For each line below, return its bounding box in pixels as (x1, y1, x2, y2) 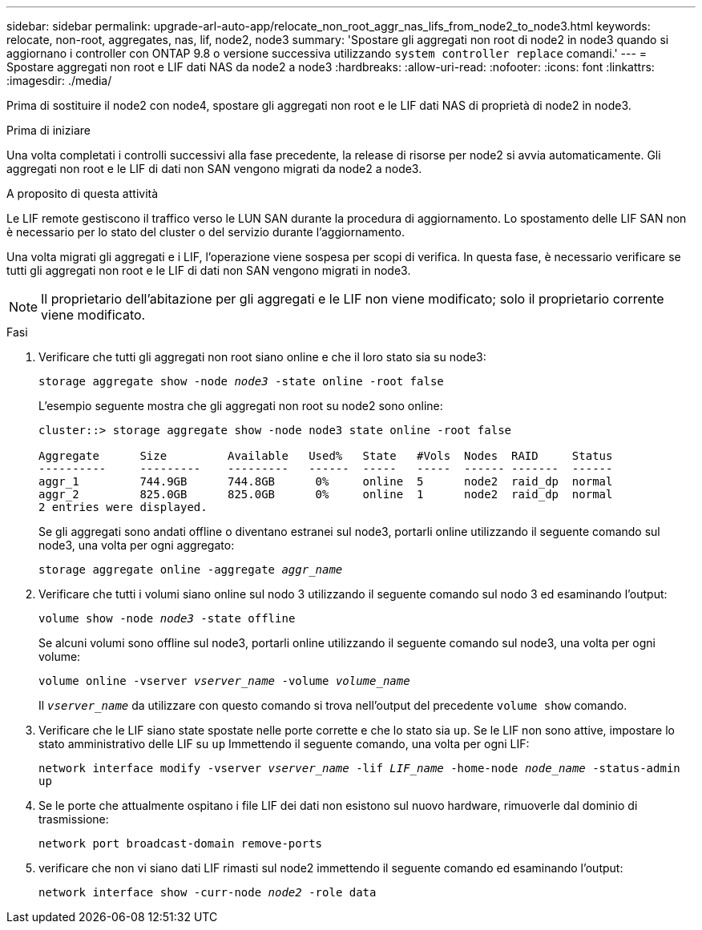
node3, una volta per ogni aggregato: (38, 538, 235, 552)
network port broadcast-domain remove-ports (38, 837, 323, 850)
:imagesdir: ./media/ (6, 74, 112, 87)
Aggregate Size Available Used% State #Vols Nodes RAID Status (38, 449, 613, 462)
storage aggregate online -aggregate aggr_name (38, 563, 343, 576)
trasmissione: (38, 812, 109, 826)
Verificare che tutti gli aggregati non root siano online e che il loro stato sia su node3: (38, 350, 486, 364)
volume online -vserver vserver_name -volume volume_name (38, 674, 410, 687)
